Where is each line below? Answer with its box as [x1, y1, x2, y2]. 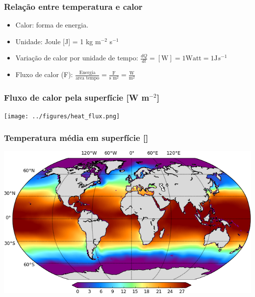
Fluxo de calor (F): [15, 69, 73, 80]
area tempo [76, 76, 100, 81]
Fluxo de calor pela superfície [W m [4, 91, 150, 103]
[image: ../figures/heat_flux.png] [4, 113, 120, 120]
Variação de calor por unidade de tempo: [15, 53, 138, 63]
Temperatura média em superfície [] [4, 131, 149, 143]
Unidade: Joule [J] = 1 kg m [15, 36, 101, 46]
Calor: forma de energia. [15, 20, 89, 30]
